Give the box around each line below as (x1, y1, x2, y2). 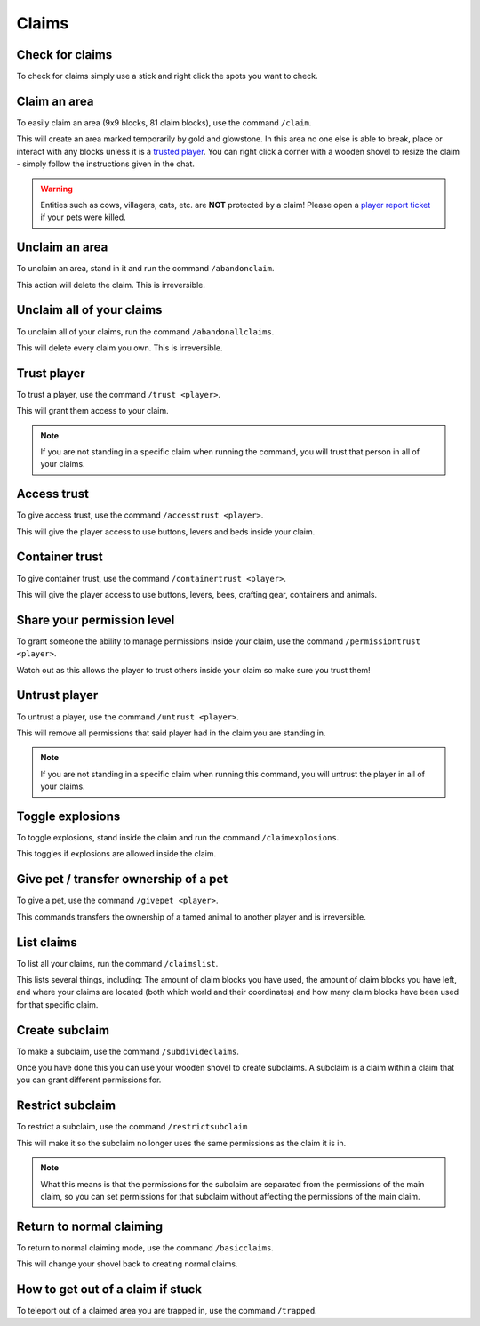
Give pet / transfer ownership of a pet (16, 872, 228, 887)
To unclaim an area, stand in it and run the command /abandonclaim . (16, 263, 275, 274)
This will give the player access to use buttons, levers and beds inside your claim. (16, 526, 316, 537)
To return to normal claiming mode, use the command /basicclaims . (16, 1242, 275, 1253)
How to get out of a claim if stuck (16, 1282, 203, 1298)
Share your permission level (16, 612, 175, 627)
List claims (16, 935, 77, 950)
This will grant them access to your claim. (16, 406, 169, 416)
